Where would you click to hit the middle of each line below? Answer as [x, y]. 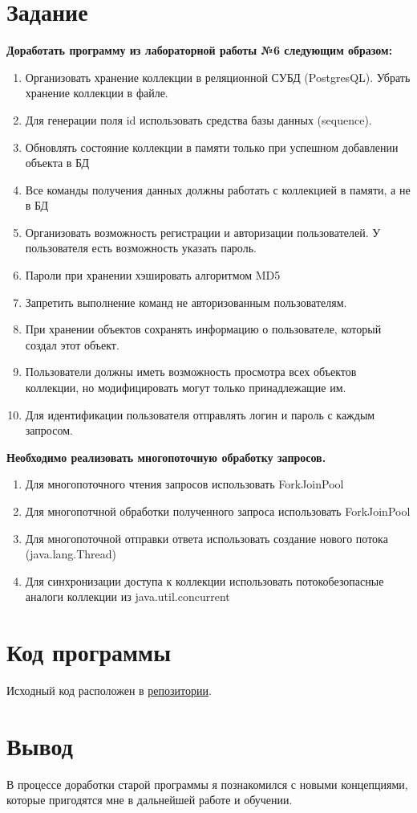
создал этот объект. [72, 344]
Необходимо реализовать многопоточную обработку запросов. [166, 457]
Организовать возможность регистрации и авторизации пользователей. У [203, 232]
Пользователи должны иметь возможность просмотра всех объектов [191, 372]
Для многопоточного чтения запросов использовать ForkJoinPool [184, 484]
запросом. [49, 430]
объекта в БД [57, 163]
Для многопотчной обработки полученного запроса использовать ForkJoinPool [218, 511]
